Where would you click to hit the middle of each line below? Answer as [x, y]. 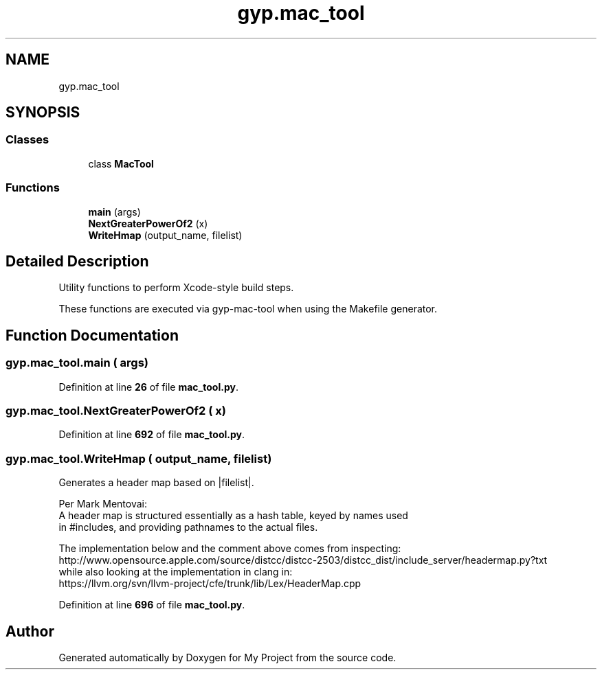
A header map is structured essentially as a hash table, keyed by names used [233, 516]
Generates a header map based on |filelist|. [156, 483]
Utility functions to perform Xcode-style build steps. [176, 288]
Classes [27, 140]
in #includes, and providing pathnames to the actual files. [188, 527]
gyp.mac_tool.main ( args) [77, 363]
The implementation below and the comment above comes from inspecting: [230, 549]
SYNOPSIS [43, 113]
